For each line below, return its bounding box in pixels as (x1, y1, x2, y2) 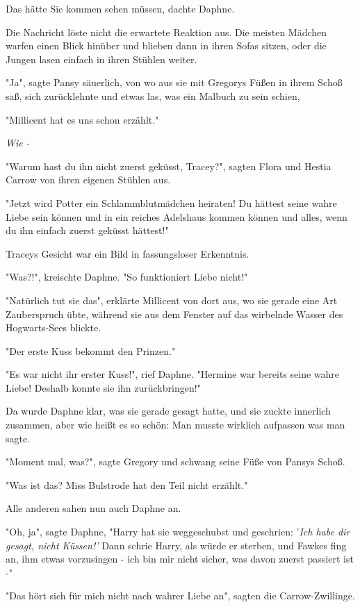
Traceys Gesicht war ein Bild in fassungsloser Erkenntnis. (6, 246, 249, 260)
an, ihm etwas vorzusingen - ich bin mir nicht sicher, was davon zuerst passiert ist (6, 551, 354, 566)
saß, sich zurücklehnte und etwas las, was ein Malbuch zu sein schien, (6, 88, 300, 103)
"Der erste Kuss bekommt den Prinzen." (6, 343, 176, 358)
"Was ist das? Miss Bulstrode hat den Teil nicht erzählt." (6, 477, 248, 492)
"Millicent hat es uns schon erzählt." (6, 112, 159, 126)
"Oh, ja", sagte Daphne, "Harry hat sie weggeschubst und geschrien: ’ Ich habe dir (6, 524, 350, 539)
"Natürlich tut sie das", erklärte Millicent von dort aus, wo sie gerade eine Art (6, 292, 338, 307)
